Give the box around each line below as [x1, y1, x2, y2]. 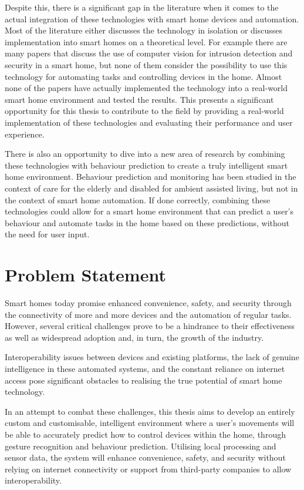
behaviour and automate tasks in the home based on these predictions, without [5, 216, 290, 229]
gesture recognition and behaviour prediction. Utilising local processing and [5, 439, 276, 452]
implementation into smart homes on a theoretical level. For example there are [5, 35, 288, 48]
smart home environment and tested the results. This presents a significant [5, 93, 274, 105]
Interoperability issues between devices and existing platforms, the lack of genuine [5, 351, 299, 363]
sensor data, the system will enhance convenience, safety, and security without [5, 451, 286, 464]
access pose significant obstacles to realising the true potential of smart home [5, 374, 282, 386]
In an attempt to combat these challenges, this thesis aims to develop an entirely [5, 405, 295, 417]
